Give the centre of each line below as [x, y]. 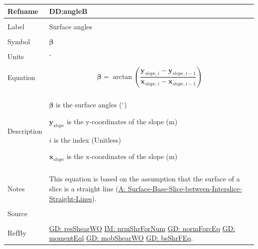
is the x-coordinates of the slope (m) [122, 156]
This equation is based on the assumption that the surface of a [144, 179]
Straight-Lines [70, 198]
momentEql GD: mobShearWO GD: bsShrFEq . [121, 238]
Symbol [19, 41]
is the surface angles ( [89, 105]
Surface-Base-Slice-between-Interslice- [185, 188]
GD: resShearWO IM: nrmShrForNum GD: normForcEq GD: [142, 228]
